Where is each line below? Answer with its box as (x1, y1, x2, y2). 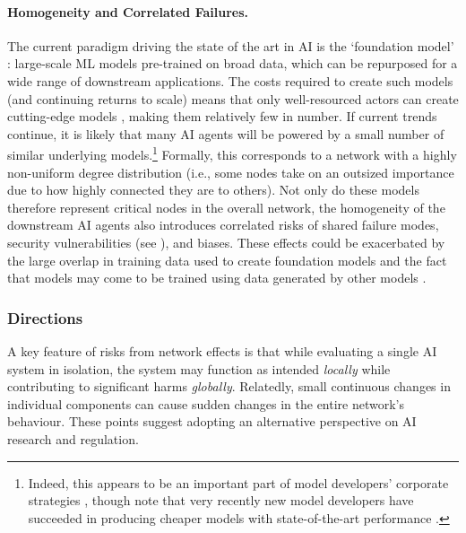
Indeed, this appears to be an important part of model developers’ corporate (28, 473, 449, 492)
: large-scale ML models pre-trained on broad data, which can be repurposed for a (7, 54, 458, 73)
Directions (7, 306, 83, 328)
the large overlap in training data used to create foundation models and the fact (7, 250, 447, 269)
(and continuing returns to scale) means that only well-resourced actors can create (7, 89, 459, 108)
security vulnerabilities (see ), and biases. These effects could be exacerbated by (7, 232, 445, 251)
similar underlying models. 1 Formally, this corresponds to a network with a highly (7, 143, 457, 164)
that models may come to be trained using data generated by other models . (7, 268, 427, 287)
